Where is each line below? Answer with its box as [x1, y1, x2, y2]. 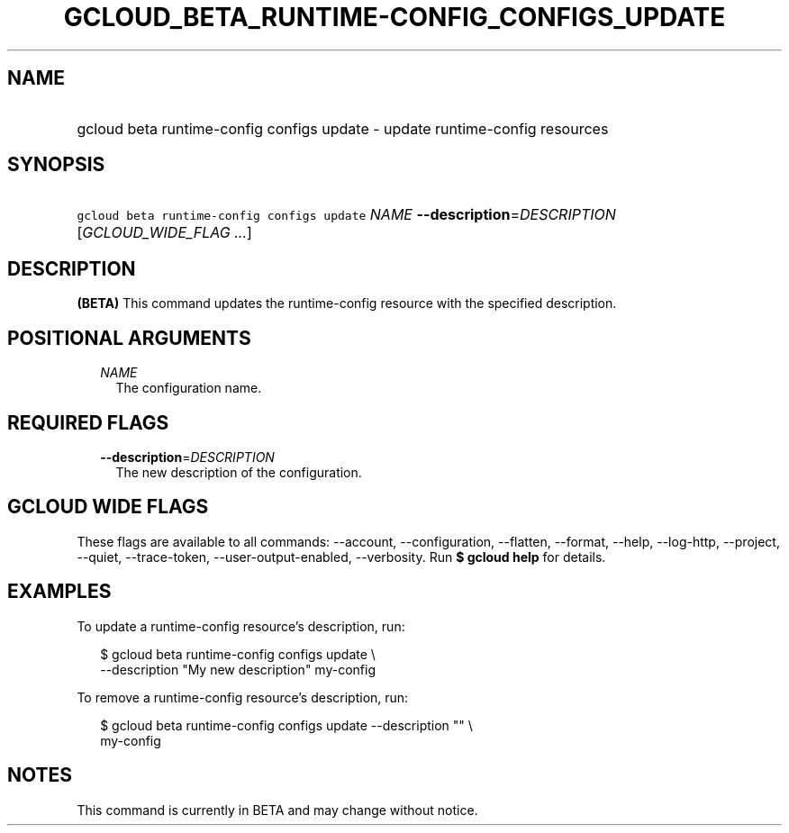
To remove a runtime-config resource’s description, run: [77, 689, 409, 705]
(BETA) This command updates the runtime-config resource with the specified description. [77, 295, 617, 312]
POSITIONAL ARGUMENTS [7, 326, 251, 349]
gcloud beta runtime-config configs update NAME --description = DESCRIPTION [77, 205, 616, 224]
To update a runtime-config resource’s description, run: [77, 618, 405, 634]
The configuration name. [115, 380, 262, 396]
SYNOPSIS [7, 153, 105, 177]
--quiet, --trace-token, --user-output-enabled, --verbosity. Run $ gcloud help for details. [77, 548, 606, 565]
